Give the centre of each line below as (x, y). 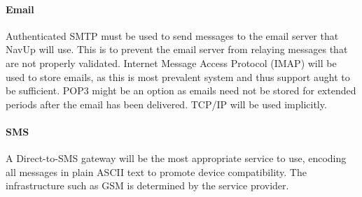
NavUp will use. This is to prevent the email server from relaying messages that (177, 49)
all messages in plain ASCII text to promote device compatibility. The (156, 172)
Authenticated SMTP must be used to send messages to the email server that (172, 35)
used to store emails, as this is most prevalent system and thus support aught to (178, 76)
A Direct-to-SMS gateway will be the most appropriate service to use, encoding (176, 158)
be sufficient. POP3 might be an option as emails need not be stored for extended (181, 90)
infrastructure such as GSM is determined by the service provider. (147, 185)
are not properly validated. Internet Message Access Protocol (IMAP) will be (171, 63)
